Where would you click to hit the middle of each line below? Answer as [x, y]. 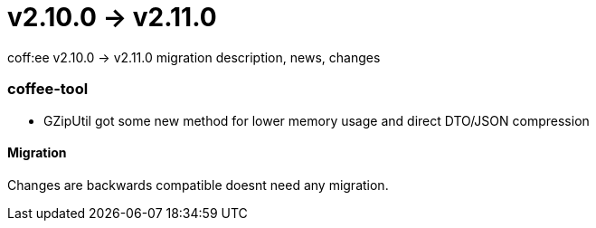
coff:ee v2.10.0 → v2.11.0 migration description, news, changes [194, 57]
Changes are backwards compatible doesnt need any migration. [198, 185]
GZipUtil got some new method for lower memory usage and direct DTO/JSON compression [317, 120]
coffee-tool [48, 89]
